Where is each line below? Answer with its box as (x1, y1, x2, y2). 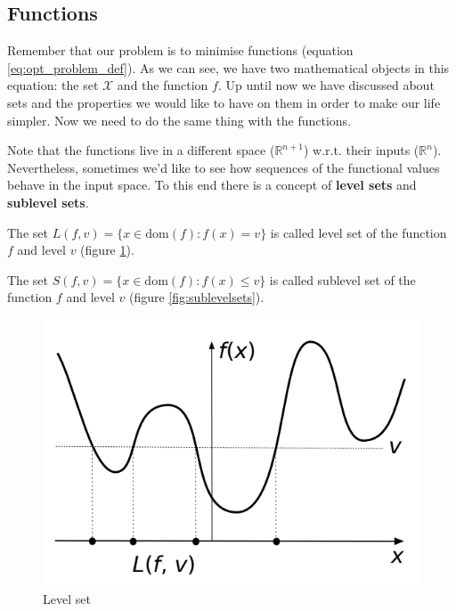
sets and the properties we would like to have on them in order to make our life (7, 93, 441, 111)
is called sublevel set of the (269, 270, 416, 289)
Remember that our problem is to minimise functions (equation (7, 41, 354, 60)
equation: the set (7, 76, 99, 94)
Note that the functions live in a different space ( (7, 141, 275, 159)
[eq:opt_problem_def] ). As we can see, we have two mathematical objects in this (7, 58, 450, 77)
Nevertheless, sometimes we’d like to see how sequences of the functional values (7, 158, 440, 176)
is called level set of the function (270, 223, 447, 241)
